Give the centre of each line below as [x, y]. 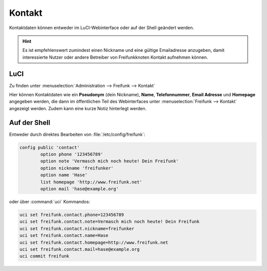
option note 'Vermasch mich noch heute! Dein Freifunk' [110, 161]
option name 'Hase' [64, 175]
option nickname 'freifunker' [77, 168]
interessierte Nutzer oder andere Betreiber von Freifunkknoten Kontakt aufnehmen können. [115, 57]
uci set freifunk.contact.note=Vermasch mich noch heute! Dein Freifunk [110, 222]
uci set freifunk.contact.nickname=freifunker [77, 229]
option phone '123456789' [72, 155]
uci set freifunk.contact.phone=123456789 [72, 215]
